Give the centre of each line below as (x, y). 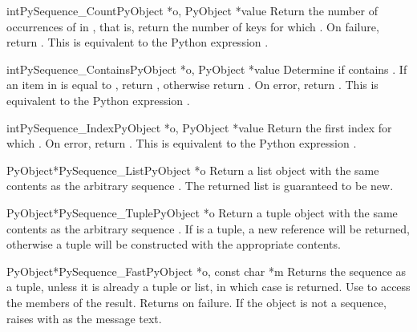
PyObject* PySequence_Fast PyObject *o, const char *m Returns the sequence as (206, 271)
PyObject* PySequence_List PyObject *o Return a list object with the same (193, 170)
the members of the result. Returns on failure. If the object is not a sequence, (196, 302)
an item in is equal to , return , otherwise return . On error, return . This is (192, 85)
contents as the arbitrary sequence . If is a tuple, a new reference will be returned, (208, 228)
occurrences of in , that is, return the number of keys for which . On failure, (193, 26)
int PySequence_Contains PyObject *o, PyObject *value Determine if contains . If (207, 69)
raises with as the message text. (84, 318)
